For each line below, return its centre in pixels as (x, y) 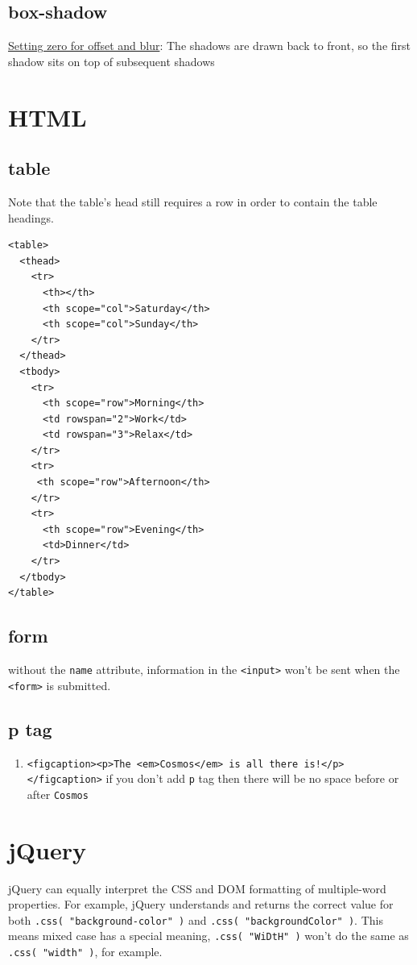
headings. (31, 217)
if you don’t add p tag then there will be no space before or (252, 778)
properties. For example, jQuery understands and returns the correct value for (201, 904)
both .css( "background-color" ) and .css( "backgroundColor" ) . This (196, 919)
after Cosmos (58, 794)
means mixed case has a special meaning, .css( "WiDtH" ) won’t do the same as (208, 936)
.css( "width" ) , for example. (85, 952)
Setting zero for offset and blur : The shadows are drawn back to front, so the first (209, 46)
